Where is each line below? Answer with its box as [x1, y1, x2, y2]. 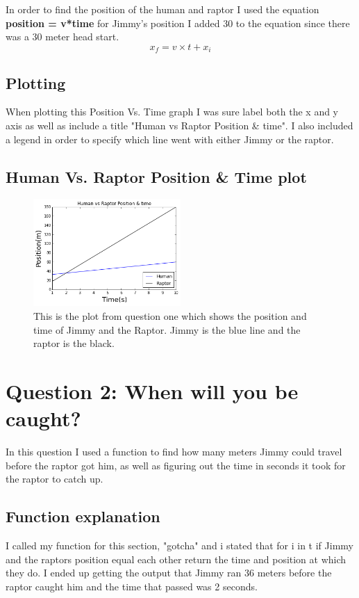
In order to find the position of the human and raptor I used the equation [6, 2, 319, 16]
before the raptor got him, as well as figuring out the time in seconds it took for [6, 458, 346, 472]
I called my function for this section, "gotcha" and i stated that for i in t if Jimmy [6, 538, 353, 553]
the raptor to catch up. [6, 471, 103, 486]
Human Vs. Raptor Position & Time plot [6, 165, 307, 187]
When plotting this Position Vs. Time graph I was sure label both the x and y [6, 104, 339, 119]
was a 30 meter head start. [6, 29, 119, 44]
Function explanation [6, 506, 160, 527]
